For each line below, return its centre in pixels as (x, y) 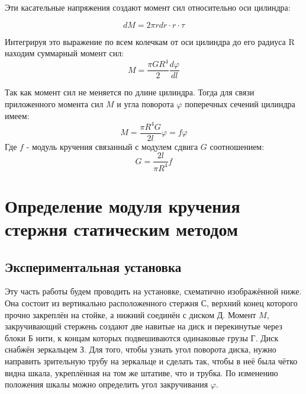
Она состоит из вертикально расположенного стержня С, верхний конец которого (151, 303)
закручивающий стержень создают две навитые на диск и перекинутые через (144, 326)
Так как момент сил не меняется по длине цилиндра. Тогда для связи (130, 92)
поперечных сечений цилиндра (240, 103)
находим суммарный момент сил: (65, 53)
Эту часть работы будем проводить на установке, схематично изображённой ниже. (153, 291)
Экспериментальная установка (93, 266)
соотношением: (237, 146)
